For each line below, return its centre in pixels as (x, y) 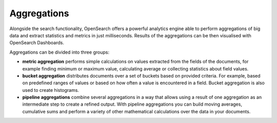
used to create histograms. (51, 90)
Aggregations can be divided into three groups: (60, 52)
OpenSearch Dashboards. (37, 43)
